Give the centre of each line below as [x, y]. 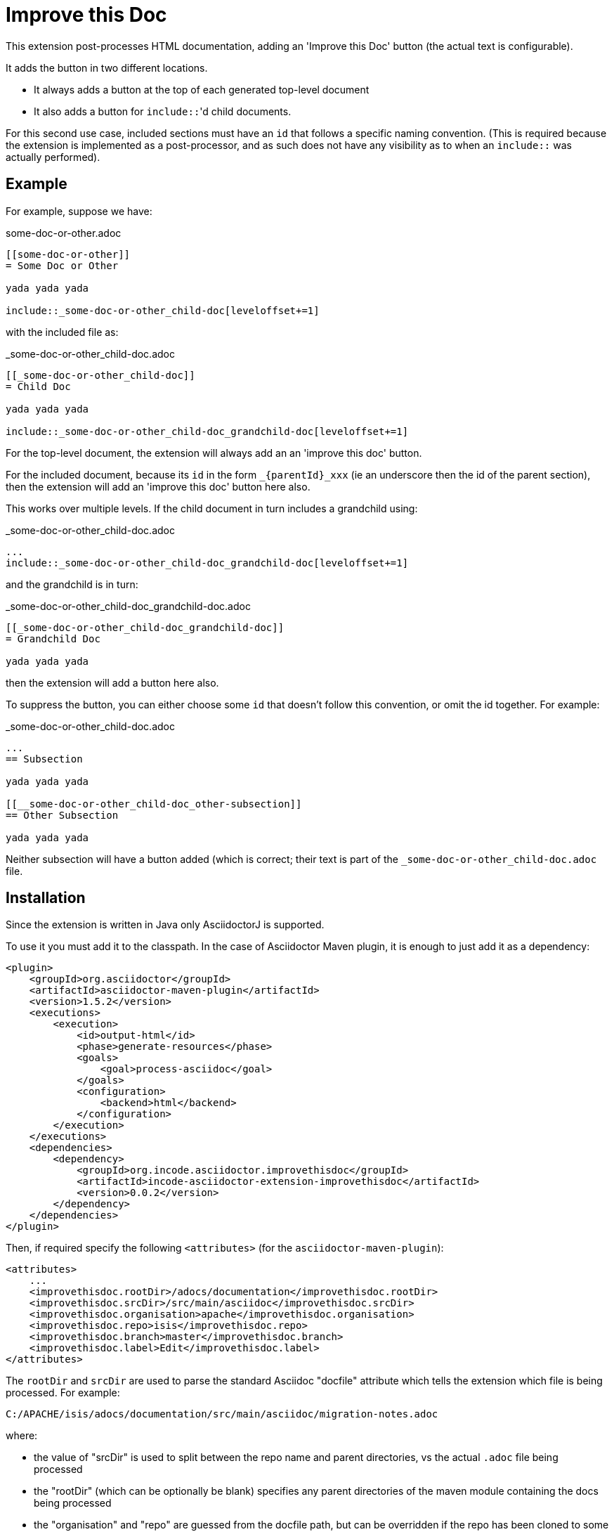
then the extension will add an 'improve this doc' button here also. [158, 486]
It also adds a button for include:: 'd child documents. [163, 111]
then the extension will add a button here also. [112, 682]
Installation [46, 898]
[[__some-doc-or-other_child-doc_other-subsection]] [154, 804]
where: [22, 1436]
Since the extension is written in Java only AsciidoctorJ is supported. [165, 925]
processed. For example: [63, 1393]
